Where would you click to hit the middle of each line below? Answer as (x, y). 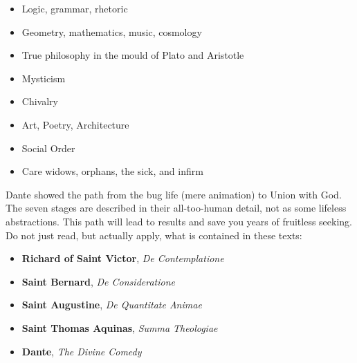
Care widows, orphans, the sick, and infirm (112, 171)
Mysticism (44, 78)
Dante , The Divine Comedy (82, 351)
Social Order (48, 148)
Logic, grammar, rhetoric (75, 8)
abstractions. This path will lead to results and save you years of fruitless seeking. (179, 221)
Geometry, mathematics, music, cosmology (112, 31)
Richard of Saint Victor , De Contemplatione (123, 258)
